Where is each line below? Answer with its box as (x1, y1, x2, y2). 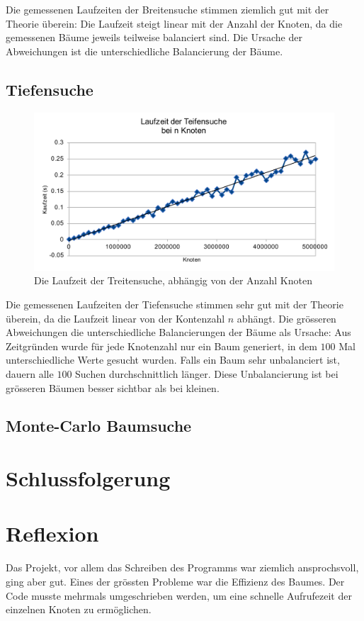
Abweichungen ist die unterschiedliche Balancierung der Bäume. (6, 43, 283, 58)
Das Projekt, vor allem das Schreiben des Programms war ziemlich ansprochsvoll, (6, 560, 359, 575)
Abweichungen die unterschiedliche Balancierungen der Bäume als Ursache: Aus (6, 325, 351, 340)
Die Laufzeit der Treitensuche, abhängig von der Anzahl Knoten (34, 273, 312, 288)
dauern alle (6, 366, 54, 381)
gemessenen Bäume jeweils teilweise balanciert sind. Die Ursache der (6, 30, 302, 45)
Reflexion (6, 519, 99, 548)
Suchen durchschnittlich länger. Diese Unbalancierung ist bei (75, 366, 339, 381)
